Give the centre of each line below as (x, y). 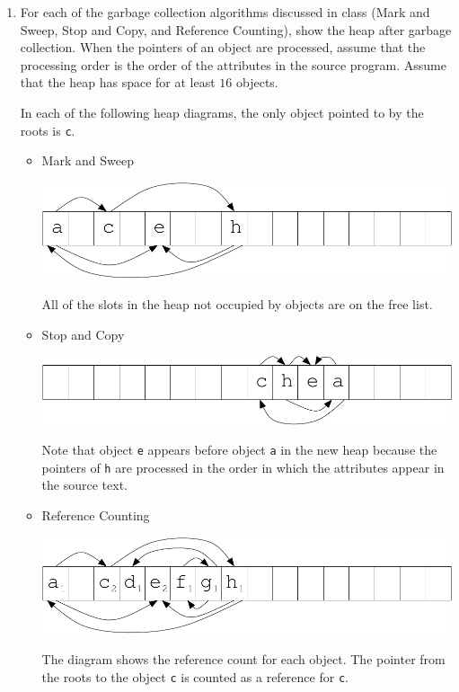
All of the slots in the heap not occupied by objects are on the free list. (237, 304)
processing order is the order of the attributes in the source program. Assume (233, 64)
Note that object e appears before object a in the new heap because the (239, 450)
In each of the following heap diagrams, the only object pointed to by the (222, 112)
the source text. (84, 485)
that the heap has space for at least (118, 82)
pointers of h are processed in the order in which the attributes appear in (243, 467)
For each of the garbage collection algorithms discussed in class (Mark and (225, 12)
